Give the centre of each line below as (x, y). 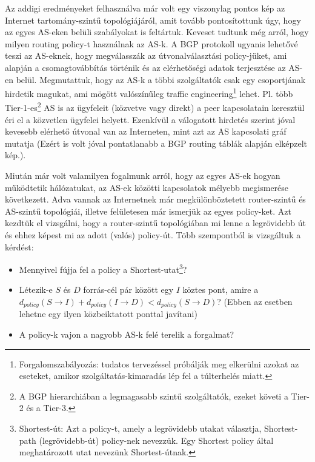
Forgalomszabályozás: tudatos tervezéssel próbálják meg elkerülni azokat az (159, 363)
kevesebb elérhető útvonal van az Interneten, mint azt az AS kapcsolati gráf (146, 131)
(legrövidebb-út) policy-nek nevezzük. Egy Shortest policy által (156, 440)
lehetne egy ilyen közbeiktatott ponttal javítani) (108, 314)
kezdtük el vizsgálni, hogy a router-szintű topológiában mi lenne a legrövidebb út (155, 223)
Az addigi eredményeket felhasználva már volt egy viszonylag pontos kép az (145, 8)
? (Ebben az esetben (255, 302)
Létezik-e (36, 290)
